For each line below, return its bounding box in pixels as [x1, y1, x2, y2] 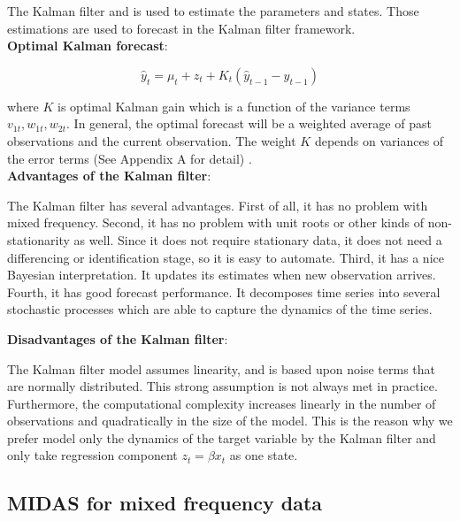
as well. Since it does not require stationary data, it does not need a [73, 230, 442, 249]
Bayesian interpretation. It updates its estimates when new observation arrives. [7, 265, 436, 284]
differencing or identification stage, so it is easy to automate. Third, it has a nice [7, 248, 444, 266]
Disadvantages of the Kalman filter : [7, 329, 228, 348]
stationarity [7, 230, 70, 249]
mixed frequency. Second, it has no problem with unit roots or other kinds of [7, 213, 425, 232]
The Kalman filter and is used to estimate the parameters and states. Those [7, 2, 419, 19]
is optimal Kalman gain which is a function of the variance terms [57, 96, 410, 115]
